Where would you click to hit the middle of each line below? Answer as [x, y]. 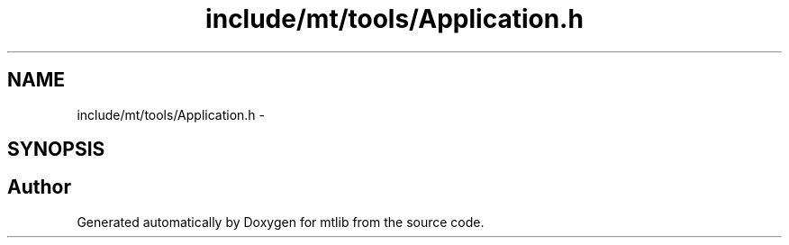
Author [39, 187]
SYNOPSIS [56, 150]
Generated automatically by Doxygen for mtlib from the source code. [281, 222]
